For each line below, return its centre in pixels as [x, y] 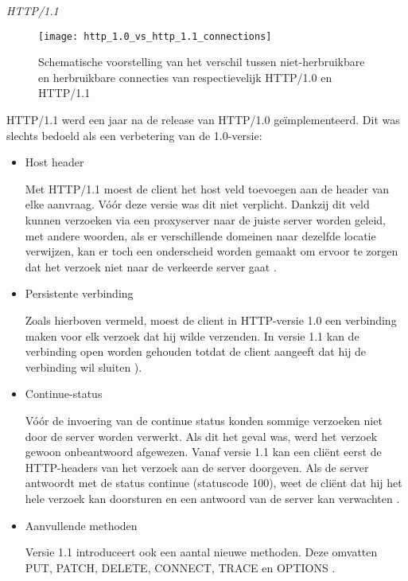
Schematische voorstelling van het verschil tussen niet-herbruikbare [202, 62]
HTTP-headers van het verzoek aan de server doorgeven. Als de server [197, 467]
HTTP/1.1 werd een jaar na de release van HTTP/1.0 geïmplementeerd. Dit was [203, 120]
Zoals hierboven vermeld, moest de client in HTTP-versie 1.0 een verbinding [211, 320]
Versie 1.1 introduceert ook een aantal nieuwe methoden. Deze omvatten [201, 552]
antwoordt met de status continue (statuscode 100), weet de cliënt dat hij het [214, 483]
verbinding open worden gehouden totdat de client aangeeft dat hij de [196, 351]
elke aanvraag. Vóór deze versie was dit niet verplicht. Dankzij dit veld [197, 204]
